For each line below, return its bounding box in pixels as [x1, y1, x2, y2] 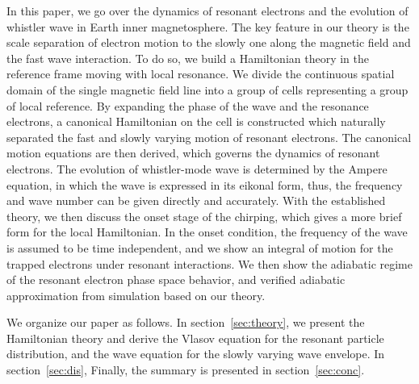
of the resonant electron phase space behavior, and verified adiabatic [6, 271, 346, 288]
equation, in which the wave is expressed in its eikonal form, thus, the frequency [6, 176, 403, 193]
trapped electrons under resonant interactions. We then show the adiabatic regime [6, 255, 413, 272]
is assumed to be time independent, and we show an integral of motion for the [6, 239, 393, 256]
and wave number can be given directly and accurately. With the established [6, 192, 386, 209]
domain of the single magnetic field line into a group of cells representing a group [6, 81, 409, 98]
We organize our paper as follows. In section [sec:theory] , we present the [6, 314, 365, 331]
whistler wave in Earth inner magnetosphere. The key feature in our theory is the [6, 18, 409, 35]
